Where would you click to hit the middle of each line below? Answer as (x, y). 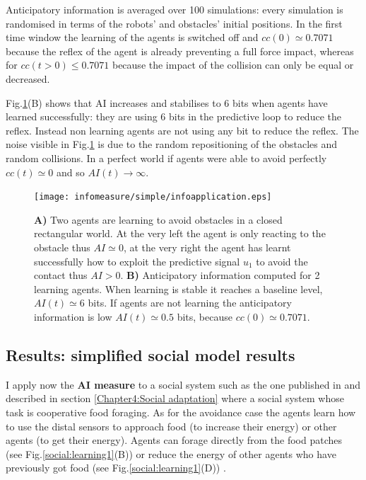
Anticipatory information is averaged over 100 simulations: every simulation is (175, 9)
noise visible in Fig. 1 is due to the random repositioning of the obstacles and (171, 144)
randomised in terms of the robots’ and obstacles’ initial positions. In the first (174, 23)
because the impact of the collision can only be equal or (233, 65)
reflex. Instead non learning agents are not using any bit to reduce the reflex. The (182, 130)
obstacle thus (62, 247)
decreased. (28, 78)
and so (70, 172)
